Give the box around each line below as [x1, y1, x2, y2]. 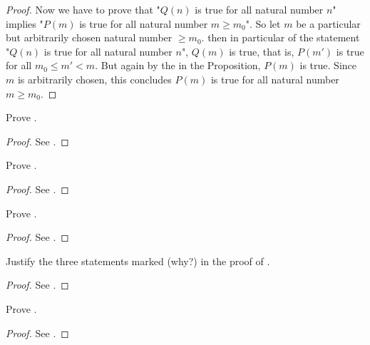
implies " [6, 16, 43, 31]
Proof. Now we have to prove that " [6, 2, 160, 16]
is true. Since [299, 58, 357, 73]
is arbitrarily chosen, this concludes [17, 71, 172, 86]
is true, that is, [229, 43, 294, 58]
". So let [245, 16, 281, 31]
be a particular [296, 16, 361, 31]
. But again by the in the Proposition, [95, 58, 261, 73]
